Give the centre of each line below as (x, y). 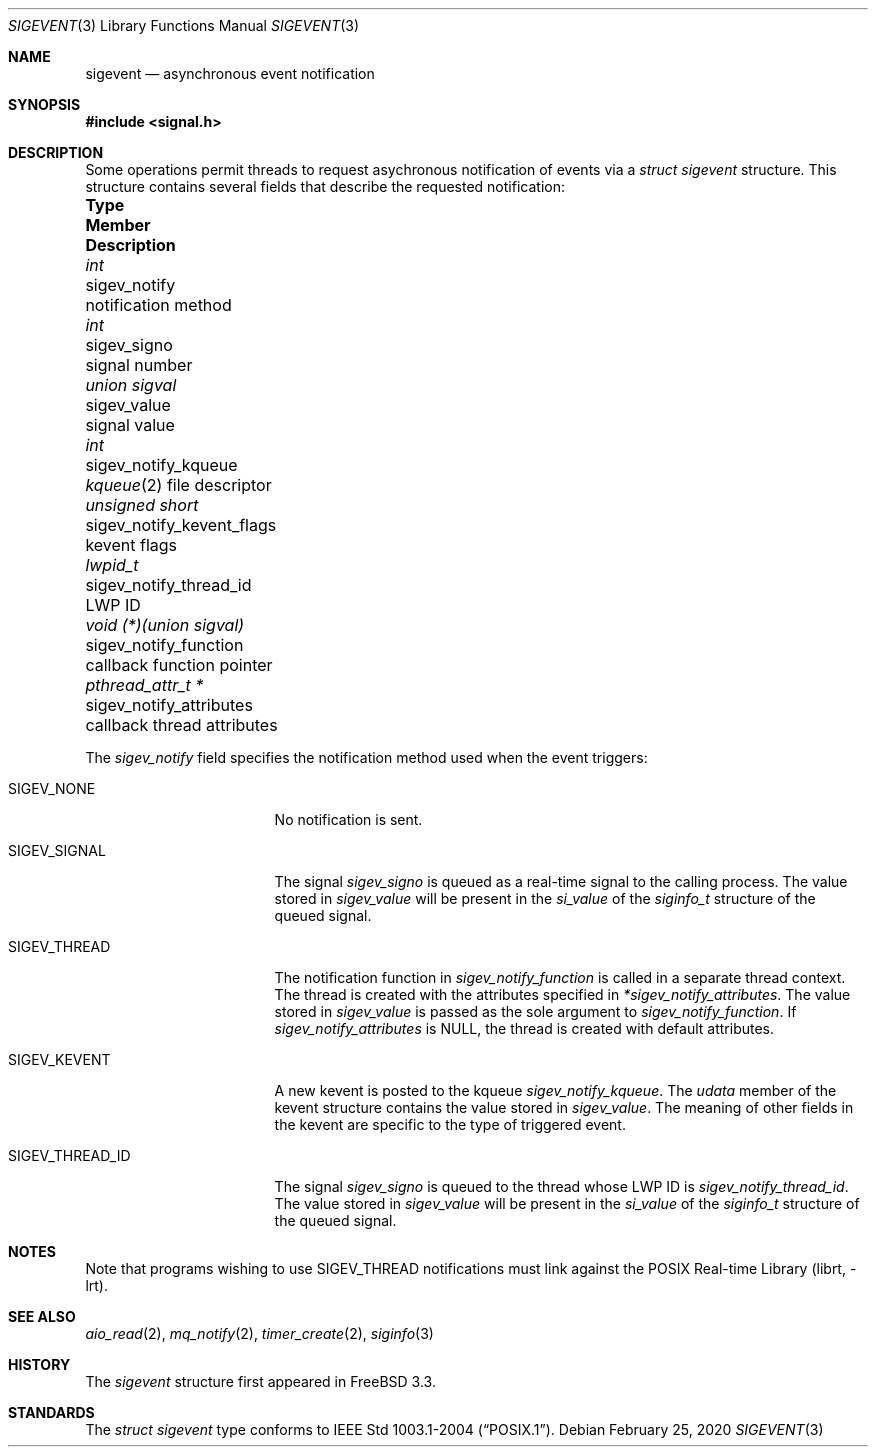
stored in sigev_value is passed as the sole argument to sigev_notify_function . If (535, 1011)
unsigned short (142, 505)
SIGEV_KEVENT (59, 1059)
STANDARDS (51, 1412)
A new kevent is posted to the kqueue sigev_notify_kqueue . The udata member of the (555, 1090)
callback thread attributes (181, 725)
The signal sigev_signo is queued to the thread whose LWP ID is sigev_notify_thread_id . (561, 1186)
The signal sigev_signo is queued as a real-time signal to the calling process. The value (561, 881)
